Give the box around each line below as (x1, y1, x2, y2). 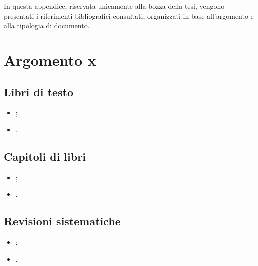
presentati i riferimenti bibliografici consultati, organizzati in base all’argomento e (4, 10, 254, 21)
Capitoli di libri (4, 148, 86, 164)
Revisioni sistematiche (4, 213, 121, 229)
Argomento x (4, 49, 96, 70)
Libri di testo (4, 84, 73, 99)
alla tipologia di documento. (4, 20, 90, 31)
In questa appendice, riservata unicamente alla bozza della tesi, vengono (4, 1, 225, 11)
